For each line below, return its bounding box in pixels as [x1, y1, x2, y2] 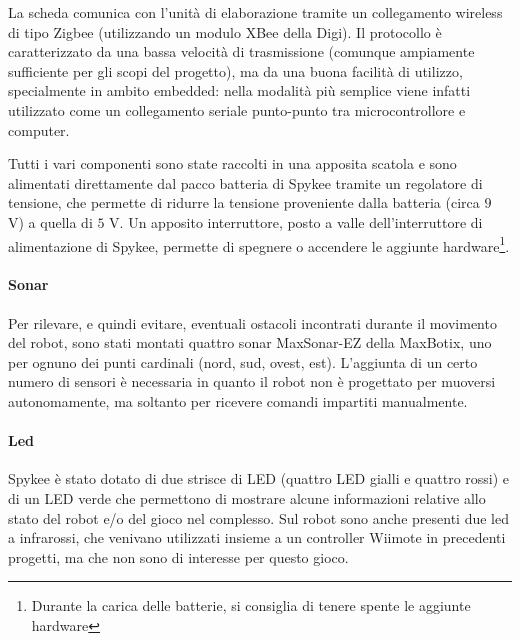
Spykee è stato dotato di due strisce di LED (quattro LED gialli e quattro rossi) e [8, 468, 510, 489]
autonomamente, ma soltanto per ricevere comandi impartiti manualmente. [8, 390, 468, 411]
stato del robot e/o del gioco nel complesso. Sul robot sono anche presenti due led [8, 507, 509, 528]
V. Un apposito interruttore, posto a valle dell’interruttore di [109, 211, 483, 232]
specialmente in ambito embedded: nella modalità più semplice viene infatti [8, 80, 471, 101]
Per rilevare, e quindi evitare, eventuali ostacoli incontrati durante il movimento [8, 312, 497, 333]
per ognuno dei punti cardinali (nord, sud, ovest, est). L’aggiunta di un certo [8, 351, 478, 372]
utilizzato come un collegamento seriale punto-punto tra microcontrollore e [8, 99, 466, 120]
